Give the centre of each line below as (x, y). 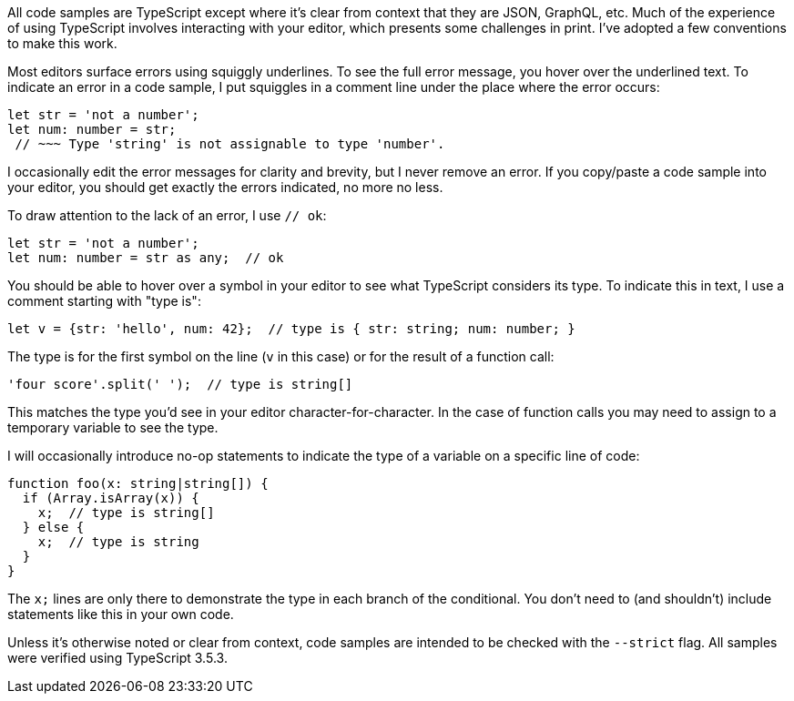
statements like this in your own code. (121, 614)
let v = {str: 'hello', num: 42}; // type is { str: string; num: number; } (291, 329)
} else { (53, 527)
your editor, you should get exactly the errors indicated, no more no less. (225, 187)
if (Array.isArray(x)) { (111, 498)
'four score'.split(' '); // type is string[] (180, 384)
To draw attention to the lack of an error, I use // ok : (167, 215)
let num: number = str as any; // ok (146, 258)
